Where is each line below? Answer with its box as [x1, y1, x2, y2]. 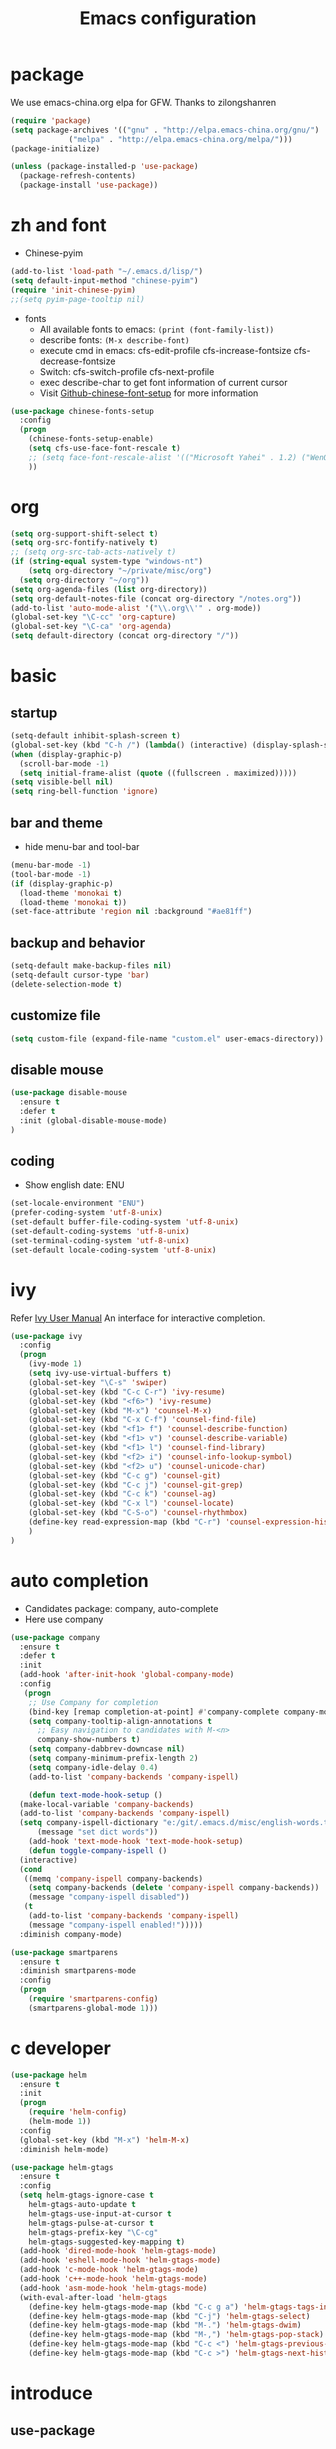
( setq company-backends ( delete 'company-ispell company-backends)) [28, 1883, 320, 1893]
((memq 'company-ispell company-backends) [23, 1873, 203, 1884]
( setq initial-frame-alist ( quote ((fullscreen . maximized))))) [19, 768, 298, 778]
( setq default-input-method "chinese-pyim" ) [10, 275, 199, 286]
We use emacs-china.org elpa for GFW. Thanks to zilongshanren [10, 96, 277, 108]
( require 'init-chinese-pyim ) [10, 285, 137, 295]
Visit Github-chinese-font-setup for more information [39, 387, 259, 399]
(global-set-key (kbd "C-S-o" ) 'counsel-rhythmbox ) [28, 1508, 248, 1518]
